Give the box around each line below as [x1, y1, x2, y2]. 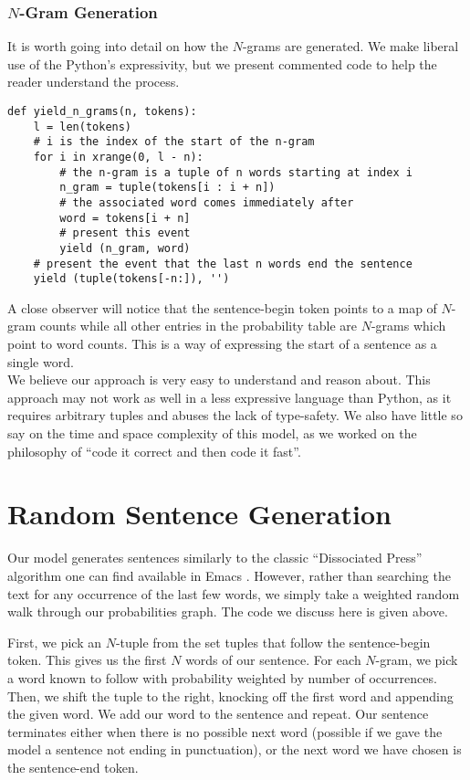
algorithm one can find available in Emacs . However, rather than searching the [7, 565, 451, 585]
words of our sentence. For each [185, 650, 361, 669]
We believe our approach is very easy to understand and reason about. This [7, 370, 431, 389]
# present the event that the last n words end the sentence [33, 257, 413, 270]
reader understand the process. [7, 72, 180, 91]
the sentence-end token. [7, 757, 139, 776]
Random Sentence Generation [7, 495, 392, 532]
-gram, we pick [375, 650, 458, 669]
